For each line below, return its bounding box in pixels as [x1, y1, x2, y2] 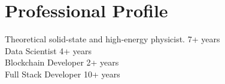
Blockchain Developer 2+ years [5, 56, 119, 69]
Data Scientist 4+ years [5, 44, 92, 57]
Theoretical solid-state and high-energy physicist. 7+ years [5, 33, 220, 45]
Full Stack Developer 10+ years [5, 67, 120, 80]
